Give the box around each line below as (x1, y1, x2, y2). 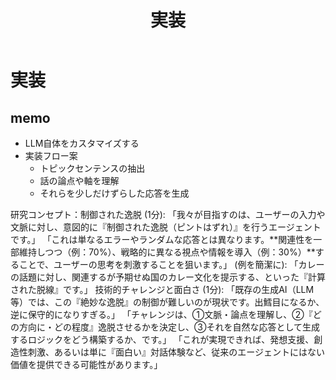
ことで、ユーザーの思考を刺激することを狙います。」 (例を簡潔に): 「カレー (18, 259, 325, 270)
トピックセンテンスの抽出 (39, 162, 146, 174)
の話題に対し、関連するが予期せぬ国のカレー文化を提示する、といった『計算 (10, 271, 326, 283)
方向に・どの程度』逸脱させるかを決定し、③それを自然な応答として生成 (18, 321, 321, 333)
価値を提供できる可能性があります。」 (10, 359, 163, 370)
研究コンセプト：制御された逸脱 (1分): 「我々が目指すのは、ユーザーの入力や (10, 209, 326, 220)
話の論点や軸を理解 (39, 175, 120, 186)
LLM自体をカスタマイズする (24, 137, 140, 149)
